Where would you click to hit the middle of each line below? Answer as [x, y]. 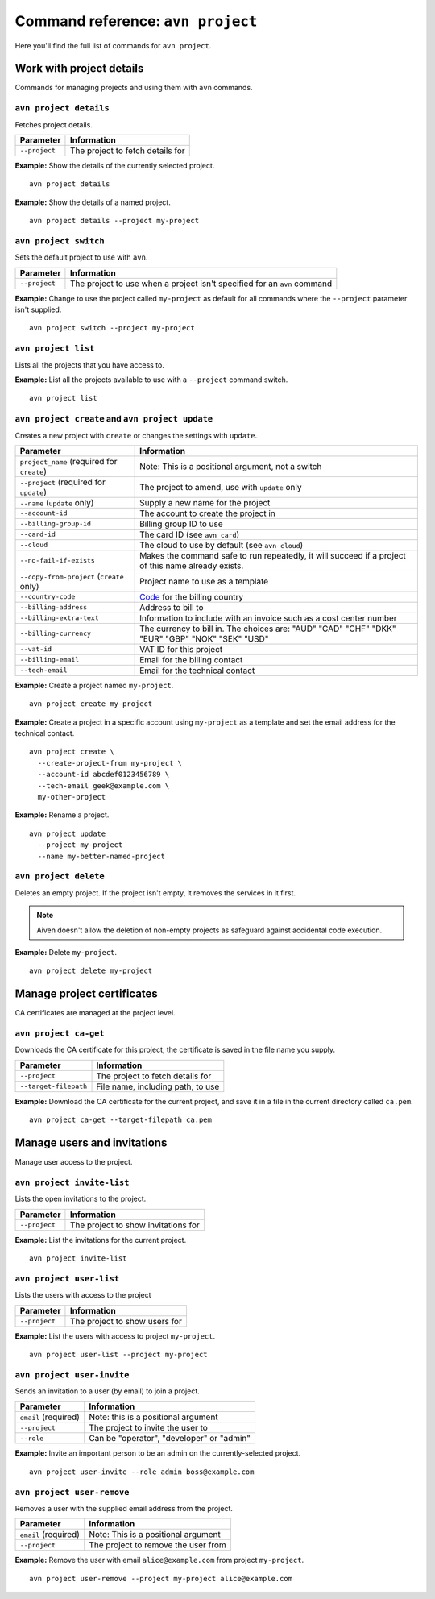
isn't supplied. [38, 309]
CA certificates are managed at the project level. [95, 1013]
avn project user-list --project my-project [119, 1354]
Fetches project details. [54, 124]
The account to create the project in [207, 513]
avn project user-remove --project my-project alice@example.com [161, 1578]
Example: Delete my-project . [66, 952]
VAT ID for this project [181, 649]
